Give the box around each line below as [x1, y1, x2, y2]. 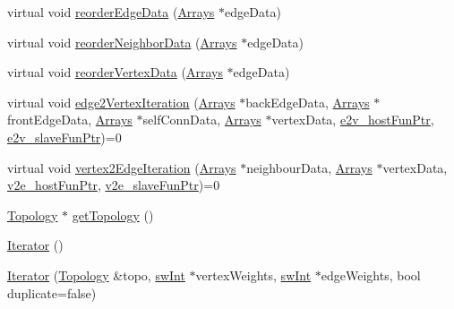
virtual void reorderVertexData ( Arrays [7, 63, 223, 82]
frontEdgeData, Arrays [7, 110, 133, 129]
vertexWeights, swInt [195, 265, 312, 284]
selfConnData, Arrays [142, 110, 261, 129]
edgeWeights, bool [321, 265, 421, 284]
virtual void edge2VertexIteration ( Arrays [7, 92, 236, 111]
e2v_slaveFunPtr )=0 [7, 127, 122, 146]
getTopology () [72, 205, 154, 224]
